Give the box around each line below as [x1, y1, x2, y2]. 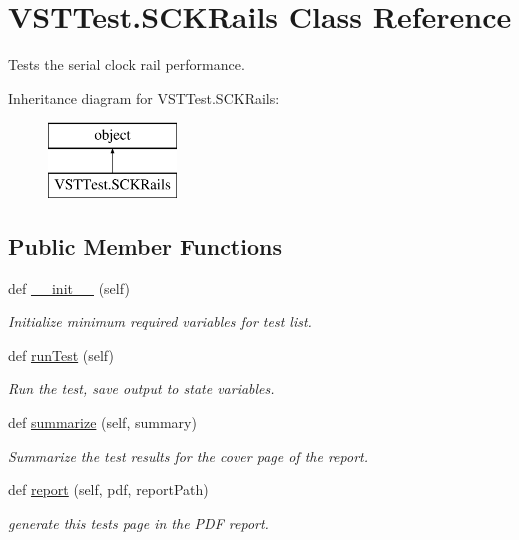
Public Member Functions [8, 230, 282, 261]
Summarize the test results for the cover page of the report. [8, 445, 368, 466]
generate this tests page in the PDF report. [8, 512, 269, 533]
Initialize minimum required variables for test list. [8, 311, 312, 332]
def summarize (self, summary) [8, 412, 197, 433]
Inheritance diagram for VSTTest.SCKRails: [8, 87, 280, 108]
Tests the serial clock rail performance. [8, 54, 245, 75]
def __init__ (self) [8, 277, 130, 298]
